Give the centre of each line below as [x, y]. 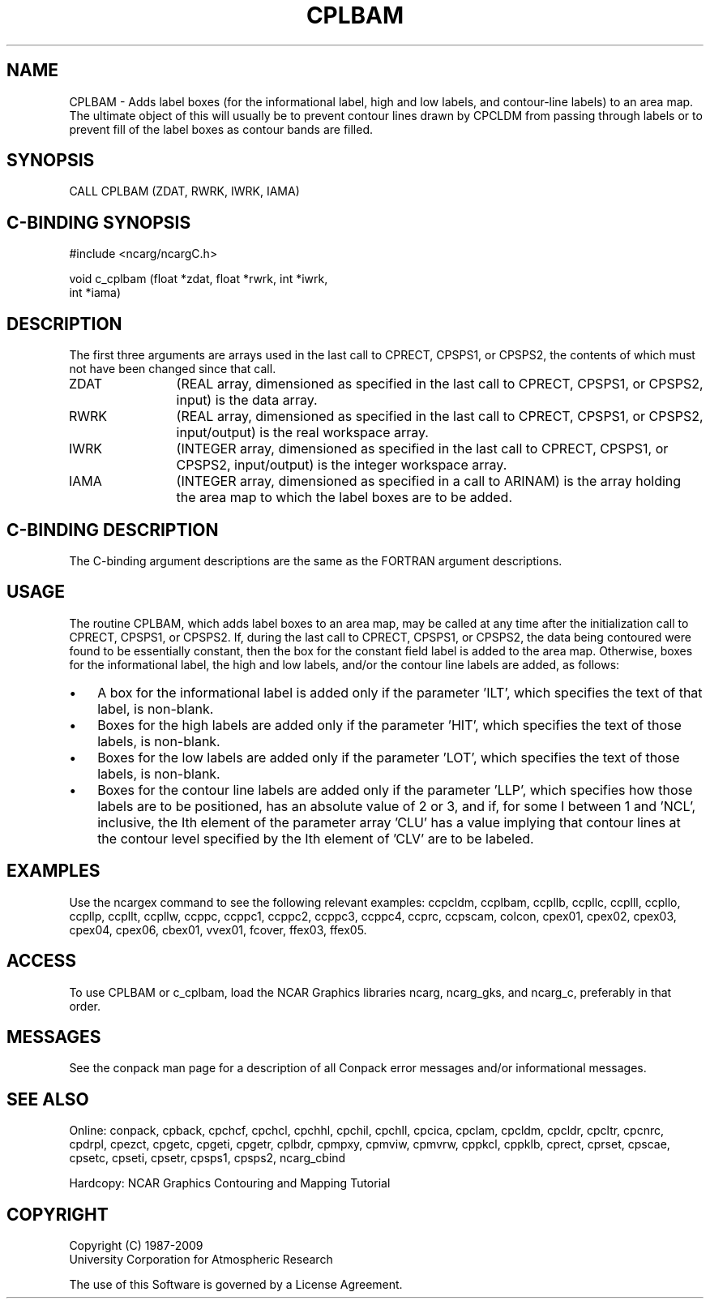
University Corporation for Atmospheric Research [201, 1260]
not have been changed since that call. [173, 369]
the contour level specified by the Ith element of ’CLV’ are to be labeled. [316, 838]
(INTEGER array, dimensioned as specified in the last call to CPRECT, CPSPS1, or [422, 449]
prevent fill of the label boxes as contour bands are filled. [221, 129]
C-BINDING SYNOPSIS [99, 222]
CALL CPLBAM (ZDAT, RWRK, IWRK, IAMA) [184, 191]
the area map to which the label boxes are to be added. [344, 498]
